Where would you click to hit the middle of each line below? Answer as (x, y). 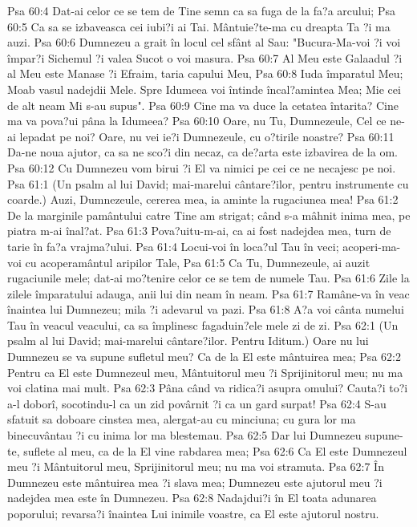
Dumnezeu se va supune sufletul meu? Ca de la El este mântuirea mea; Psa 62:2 (204, 357)
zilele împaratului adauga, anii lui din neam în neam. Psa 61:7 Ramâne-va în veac (208, 293)
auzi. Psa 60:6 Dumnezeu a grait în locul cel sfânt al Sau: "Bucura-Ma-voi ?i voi (204, 42)
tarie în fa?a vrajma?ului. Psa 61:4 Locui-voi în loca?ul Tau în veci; (173, 246)
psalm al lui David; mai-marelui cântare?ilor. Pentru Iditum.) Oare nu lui (188, 341)
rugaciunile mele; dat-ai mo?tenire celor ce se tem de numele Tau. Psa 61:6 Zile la (208, 278)
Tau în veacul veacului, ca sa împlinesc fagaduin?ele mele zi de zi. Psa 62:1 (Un (203, 324)
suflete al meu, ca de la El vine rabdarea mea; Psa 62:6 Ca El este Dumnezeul (215, 450)
